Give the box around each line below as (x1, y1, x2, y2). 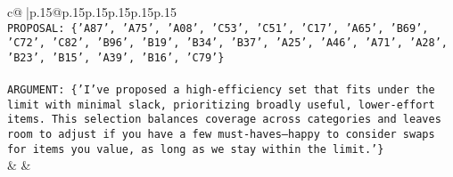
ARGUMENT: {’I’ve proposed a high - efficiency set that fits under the (7, 84, 435, 97)
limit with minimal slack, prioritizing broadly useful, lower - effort (7, 98, 435, 111)
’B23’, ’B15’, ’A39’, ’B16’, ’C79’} (7, 51, 225, 64)
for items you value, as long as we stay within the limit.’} (7, 142, 384, 156)
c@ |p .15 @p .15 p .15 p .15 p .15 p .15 (7, 3, 177, 20)
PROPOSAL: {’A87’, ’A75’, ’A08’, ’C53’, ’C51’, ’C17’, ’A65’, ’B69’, (7, 21, 429, 35)
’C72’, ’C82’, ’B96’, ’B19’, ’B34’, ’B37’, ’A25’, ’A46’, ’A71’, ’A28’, (7, 36, 448, 50)
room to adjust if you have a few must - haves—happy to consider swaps (7, 128, 435, 141)
